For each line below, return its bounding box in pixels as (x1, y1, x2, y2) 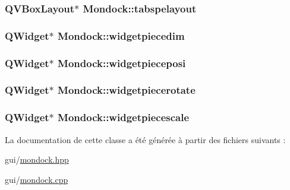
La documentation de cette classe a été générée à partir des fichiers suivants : (5, 133, 286, 145)
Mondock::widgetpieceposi (58, 55, 186, 70)
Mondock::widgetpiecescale (58, 110, 190, 125)
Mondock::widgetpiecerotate (58, 83, 196, 97)
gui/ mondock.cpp (5, 173, 68, 185)
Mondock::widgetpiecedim (58, 28, 185, 43)
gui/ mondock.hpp (5, 153, 69, 166)
